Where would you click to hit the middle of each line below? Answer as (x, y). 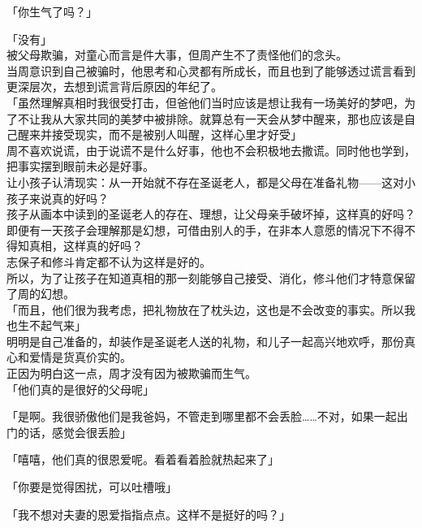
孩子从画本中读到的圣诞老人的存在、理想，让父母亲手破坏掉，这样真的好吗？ (211, 214)
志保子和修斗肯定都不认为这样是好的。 (109, 261)
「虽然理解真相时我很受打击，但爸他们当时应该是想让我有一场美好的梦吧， (205, 102)
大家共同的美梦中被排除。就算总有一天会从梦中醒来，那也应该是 (233, 118)
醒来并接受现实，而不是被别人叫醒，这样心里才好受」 (159, 134)
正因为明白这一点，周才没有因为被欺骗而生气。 (131, 373)
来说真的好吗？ (69, 198)
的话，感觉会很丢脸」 (74, 432)
